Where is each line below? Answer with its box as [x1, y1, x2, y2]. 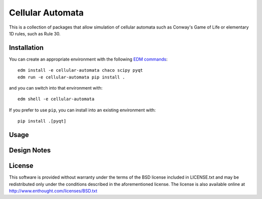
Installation [9, 44, 44, 52]
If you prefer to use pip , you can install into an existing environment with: [9, 107, 156, 113]
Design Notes [9, 146, 51, 154]
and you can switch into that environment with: [9, 85, 103, 91]
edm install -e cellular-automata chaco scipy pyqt [17, 68, 143, 73]
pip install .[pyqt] [17, 119, 66, 124]
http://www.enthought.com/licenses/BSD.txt [9, 188, 98, 194]
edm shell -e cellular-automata [17, 96, 95, 102]
